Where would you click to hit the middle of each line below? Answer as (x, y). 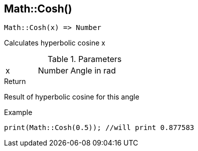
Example (18, 112)
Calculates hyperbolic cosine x (55, 43)
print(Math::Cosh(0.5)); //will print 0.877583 (99, 128)
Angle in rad (93, 71)
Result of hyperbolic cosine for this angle (72, 97)
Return (15, 81)
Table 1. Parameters (84, 59)
